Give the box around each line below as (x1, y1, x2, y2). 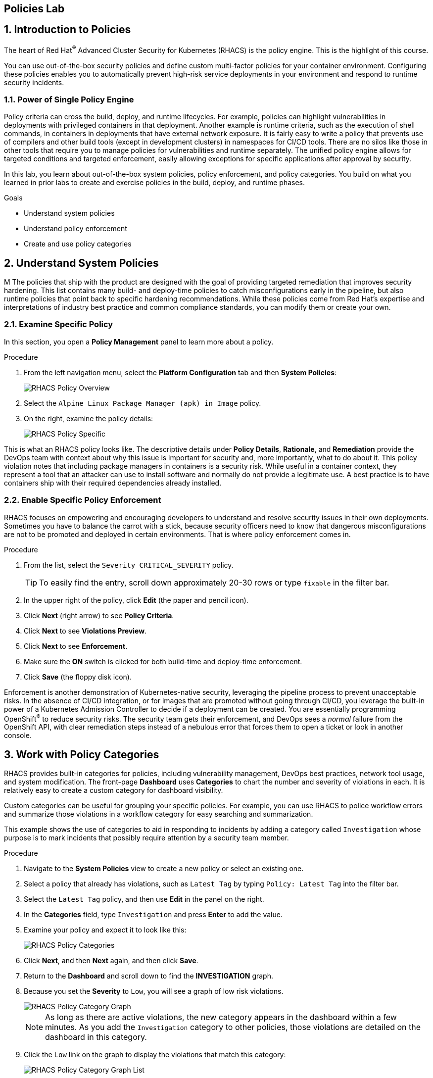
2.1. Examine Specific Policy (4, 319, 113, 330)
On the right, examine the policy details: (24, 414, 153, 423)
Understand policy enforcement (24, 224, 127, 233)
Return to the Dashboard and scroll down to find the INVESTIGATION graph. (24, 972, 273, 980)
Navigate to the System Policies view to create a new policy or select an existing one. (24, 864, 304, 873)
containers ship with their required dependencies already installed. (4, 478, 222, 487)
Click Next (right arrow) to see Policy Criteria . (24, 611, 174, 620)
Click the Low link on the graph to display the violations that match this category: (24, 1050, 286, 1059)
